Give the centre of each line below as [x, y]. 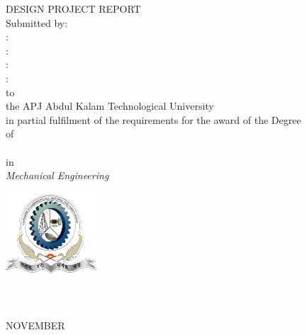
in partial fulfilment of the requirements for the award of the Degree [153, 119]
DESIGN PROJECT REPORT [73, 8]
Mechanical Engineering [57, 175]
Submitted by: [37, 22]
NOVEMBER [35, 325]
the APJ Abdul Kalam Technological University [110, 106]
